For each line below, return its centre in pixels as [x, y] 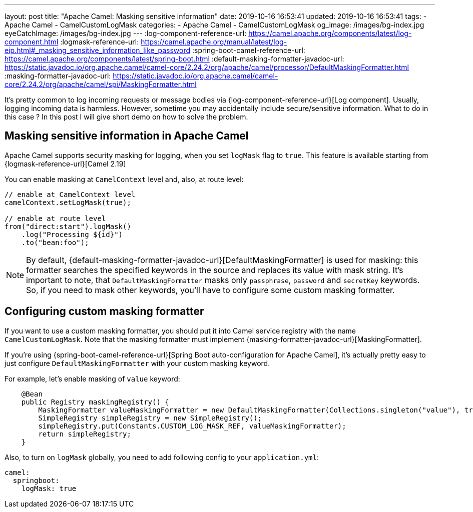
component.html [32, 42]
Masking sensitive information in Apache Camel [127, 136]
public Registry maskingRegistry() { [95, 402]
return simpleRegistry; [85, 434]
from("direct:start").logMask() [68, 226]
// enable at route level [55, 218]
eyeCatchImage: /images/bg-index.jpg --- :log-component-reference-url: [126, 33]
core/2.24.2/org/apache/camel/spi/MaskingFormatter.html [101, 84]
